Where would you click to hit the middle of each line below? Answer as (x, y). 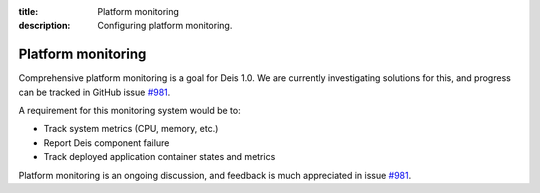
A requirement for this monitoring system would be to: (129, 111)
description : (44, 26)
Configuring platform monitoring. (165, 26)
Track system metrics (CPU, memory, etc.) (131, 129)
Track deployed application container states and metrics (159, 157)
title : (28, 11)
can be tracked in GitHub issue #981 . (94, 92)
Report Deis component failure (106, 142)
